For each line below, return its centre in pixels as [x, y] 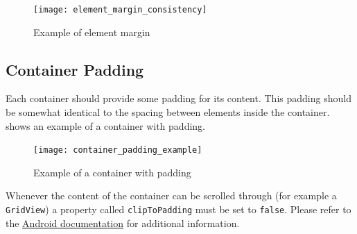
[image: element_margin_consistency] [120, 10]
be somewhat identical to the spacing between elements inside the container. [168, 112]
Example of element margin [92, 32]
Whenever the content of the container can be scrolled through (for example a [171, 195]
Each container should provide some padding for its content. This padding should [178, 98]
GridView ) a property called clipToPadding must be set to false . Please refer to [178, 209]
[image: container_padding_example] [118, 150]
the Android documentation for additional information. [123, 223]
